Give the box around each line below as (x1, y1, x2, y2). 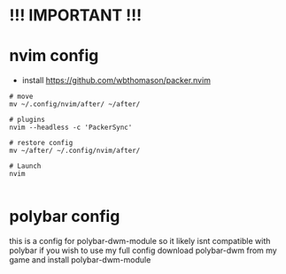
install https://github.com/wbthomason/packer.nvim (21, 75, 211, 86)
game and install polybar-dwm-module (9, 255, 151, 265)
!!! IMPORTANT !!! (9, 5, 143, 26)
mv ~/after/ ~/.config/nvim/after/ (9, 147, 141, 156)
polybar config (9, 207, 120, 226)
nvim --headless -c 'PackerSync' (9, 123, 133, 133)
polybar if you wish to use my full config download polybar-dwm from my (9, 245, 277, 256)
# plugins (9, 116, 46, 125)
